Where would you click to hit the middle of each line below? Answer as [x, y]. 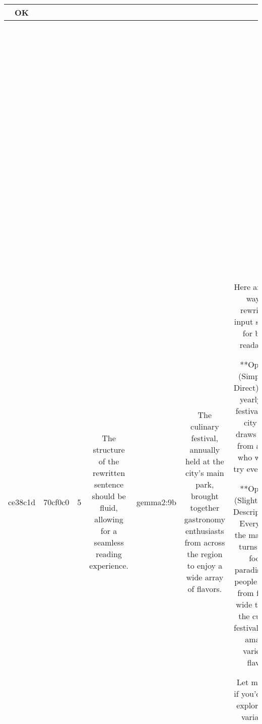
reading [109, 554]
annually [205, 449]
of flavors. [205, 589]
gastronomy [205, 519]
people [246, 581]
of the [109, 461]
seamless [109, 542]
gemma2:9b [156, 502]
